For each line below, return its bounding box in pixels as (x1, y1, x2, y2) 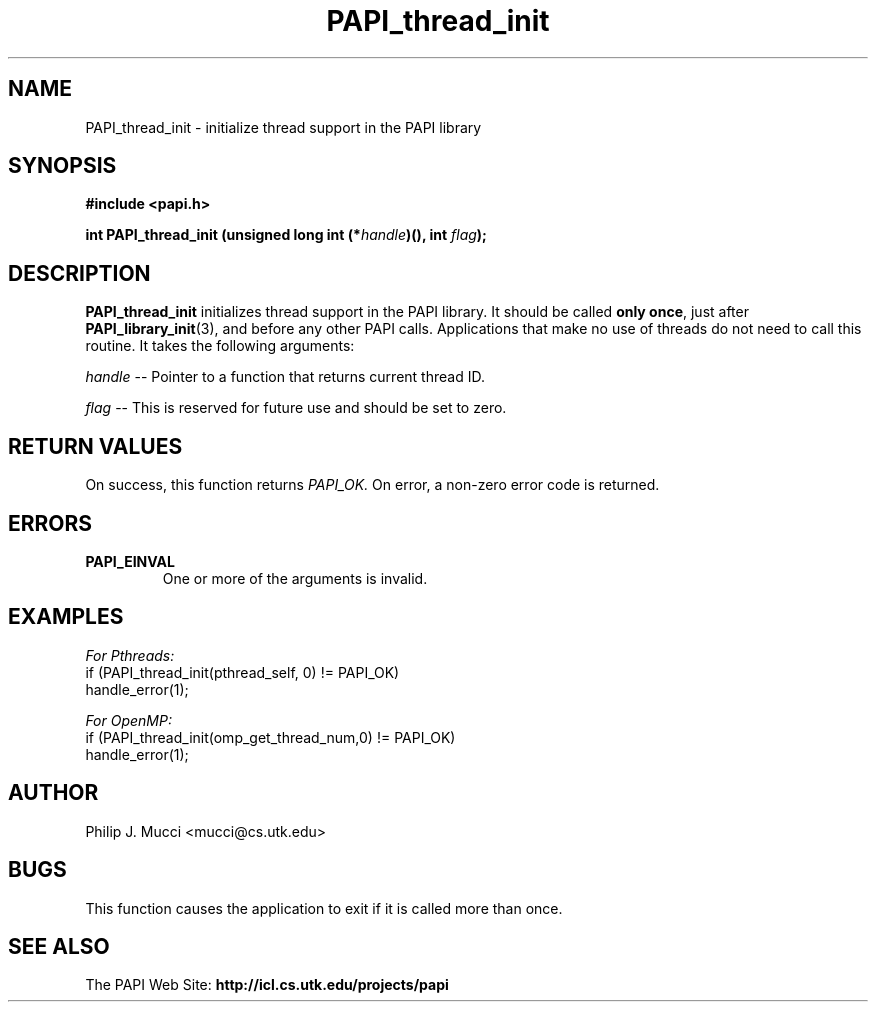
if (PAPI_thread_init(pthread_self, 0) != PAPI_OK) (85, 663, 400, 681)
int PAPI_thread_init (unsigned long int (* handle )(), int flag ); (85, 226, 487, 244)
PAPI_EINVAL (85, 552, 175, 570)
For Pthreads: (85, 646, 175, 664)
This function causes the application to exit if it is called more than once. (85, 899, 563, 917)
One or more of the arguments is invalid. (162, 569, 428, 587)
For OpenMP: (85, 711, 172, 729)
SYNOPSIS (8, 153, 117, 179)
